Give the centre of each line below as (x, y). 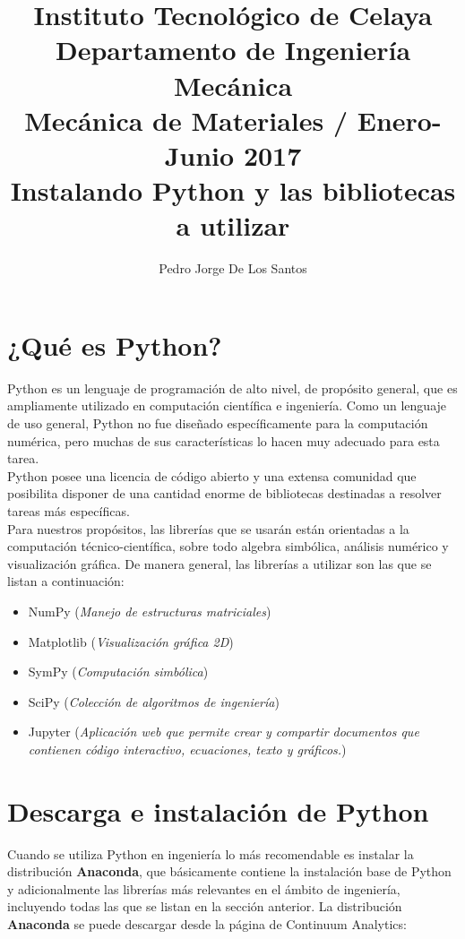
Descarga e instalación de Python (218, 810)
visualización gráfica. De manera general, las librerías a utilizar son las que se (220, 563)
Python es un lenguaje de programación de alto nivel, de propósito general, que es (232, 388)
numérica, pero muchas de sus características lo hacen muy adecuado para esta (224, 440)
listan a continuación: (66, 581)
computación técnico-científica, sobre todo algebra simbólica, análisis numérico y (228, 546)
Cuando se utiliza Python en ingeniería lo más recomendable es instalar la (211, 853)
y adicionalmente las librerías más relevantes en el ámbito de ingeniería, (204, 888)
